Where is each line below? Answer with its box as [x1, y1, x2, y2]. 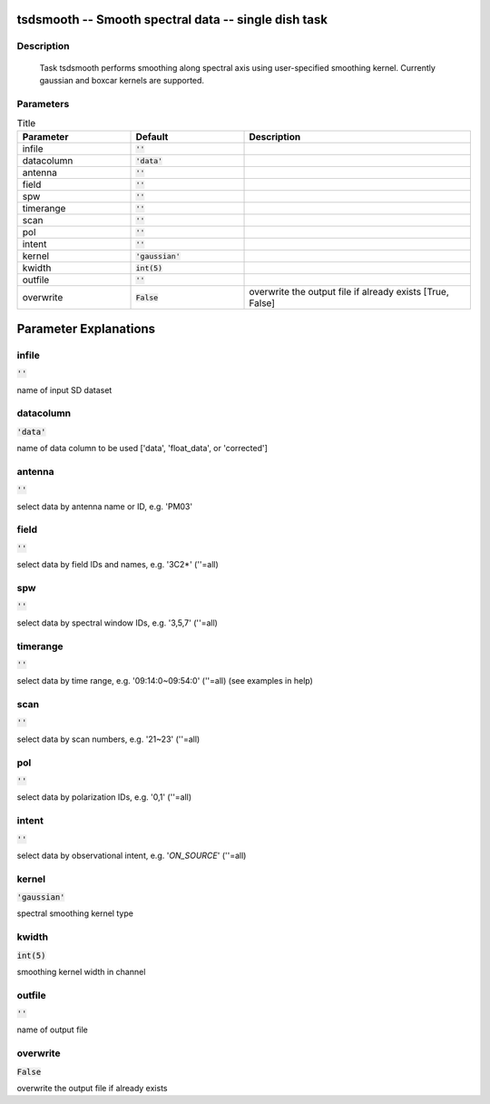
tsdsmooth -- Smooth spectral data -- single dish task [16, 12, 328, 27]
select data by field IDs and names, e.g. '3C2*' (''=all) [16, 559, 220, 570]
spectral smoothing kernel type [16, 908, 133, 919]
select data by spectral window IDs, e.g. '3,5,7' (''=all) [16, 617, 218, 628]
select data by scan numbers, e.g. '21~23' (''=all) [16, 734, 201, 744]
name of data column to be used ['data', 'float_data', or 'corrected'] [16, 443, 268, 454]
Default [135, 131, 169, 143]
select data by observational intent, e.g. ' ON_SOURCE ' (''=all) [16, 850, 247, 861]
